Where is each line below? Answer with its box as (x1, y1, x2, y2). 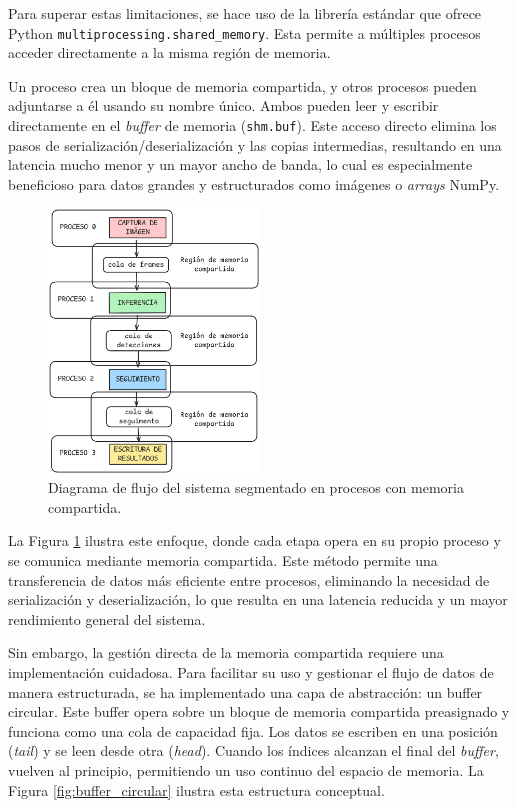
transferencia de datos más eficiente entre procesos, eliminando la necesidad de (8, 569, 490, 590)
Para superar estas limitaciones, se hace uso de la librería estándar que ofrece (8, 3, 482, 23)
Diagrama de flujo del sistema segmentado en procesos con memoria (48, 477, 464, 498)
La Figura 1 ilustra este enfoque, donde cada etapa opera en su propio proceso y (8, 530, 501, 551)
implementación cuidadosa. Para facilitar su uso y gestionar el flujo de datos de (8, 661, 494, 682)
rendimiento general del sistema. (8, 608, 206, 629)
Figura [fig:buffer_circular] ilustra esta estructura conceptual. (8, 779, 385, 800)
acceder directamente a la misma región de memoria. (8, 42, 331, 63)
